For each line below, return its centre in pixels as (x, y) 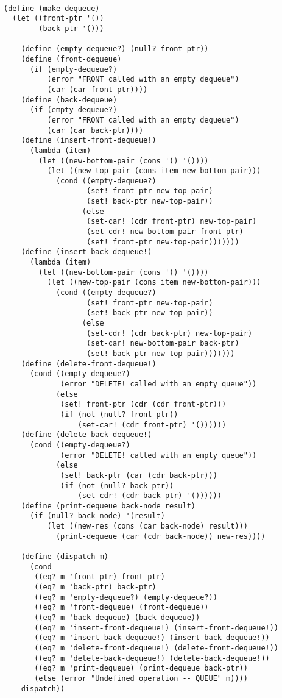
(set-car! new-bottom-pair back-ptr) (163, 344)
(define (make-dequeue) (52, 8)
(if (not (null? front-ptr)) (119, 414)
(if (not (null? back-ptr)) (117, 486)
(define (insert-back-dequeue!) (86, 252)
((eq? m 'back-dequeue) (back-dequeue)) (117, 618)
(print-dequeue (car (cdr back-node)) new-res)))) (160, 536)
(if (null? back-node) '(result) (97, 516)
